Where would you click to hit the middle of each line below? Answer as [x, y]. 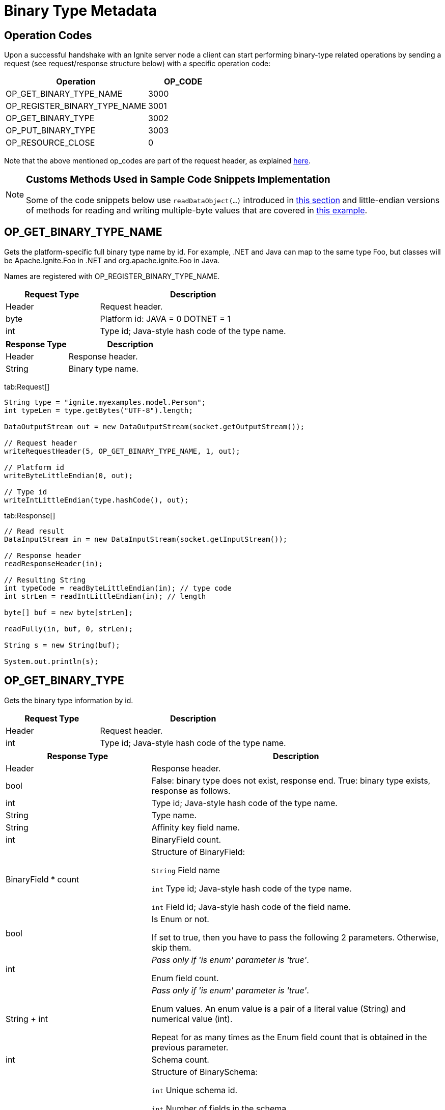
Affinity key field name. [196, 827]
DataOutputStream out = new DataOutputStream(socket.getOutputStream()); [155, 426]
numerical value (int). [192, 1019]
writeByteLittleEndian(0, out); [68, 475]
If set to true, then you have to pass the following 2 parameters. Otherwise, [295, 937]
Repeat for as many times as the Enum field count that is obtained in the [289, 1037]
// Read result [34, 531]
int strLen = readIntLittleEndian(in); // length [105, 596]
